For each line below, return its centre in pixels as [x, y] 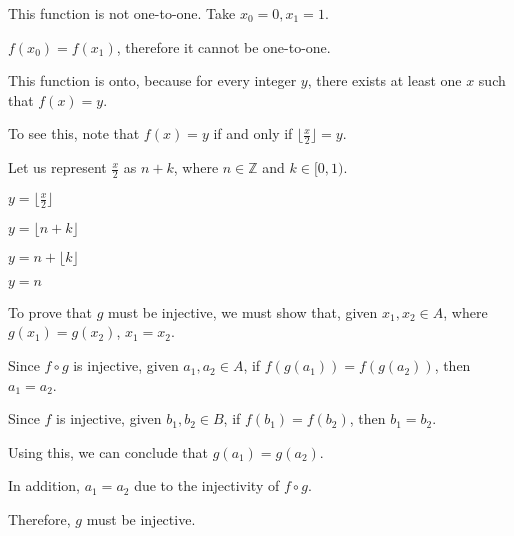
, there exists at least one [384, 80]
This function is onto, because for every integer [152, 80]
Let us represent [57, 167]
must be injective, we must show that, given [243, 311]
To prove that [50, 311]
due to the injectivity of [207, 485]
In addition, [44, 485]
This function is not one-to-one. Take [122, 13]
